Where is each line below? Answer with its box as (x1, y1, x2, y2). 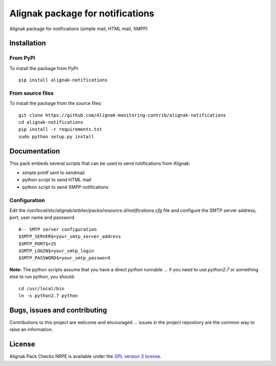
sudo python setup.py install (18, 134, 95, 139)
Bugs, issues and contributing (9, 306, 107, 314)
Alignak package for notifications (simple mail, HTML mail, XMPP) (9, 26, 148, 32)
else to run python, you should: (9, 274, 75, 280)
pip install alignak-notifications (18, 77, 108, 83)
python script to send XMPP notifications (22, 184, 109, 190)
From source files (9, 90, 54, 97)
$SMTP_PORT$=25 (18, 241, 57, 247)
